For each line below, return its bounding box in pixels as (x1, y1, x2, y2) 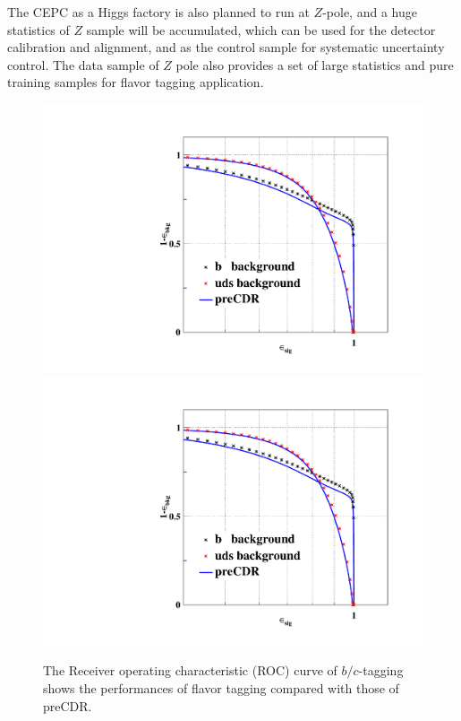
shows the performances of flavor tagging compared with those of (43, 679, 399, 698)
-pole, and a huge (322, 3, 417, 21)
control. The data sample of (7, 55, 159, 74)
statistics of (7, 20, 70, 39)
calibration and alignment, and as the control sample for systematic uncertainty (7, 38, 445, 56)
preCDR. (43, 696, 92, 715)
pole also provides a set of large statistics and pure (175, 55, 454, 74)
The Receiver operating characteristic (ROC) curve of (43, 661, 337, 680)
